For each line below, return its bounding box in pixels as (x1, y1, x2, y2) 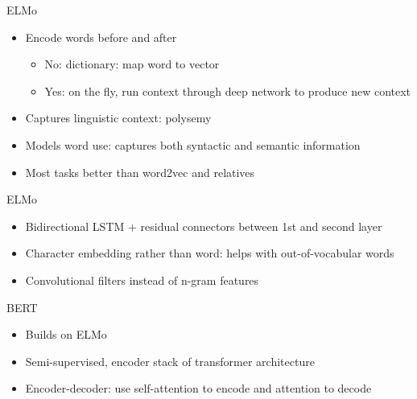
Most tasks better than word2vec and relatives (25, 163, 255, 180)
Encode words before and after (25, 28, 177, 45)
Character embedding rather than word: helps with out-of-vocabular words (25, 245, 394, 261)
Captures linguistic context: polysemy (25, 109, 212, 126)
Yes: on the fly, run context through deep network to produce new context (44, 82, 411, 99)
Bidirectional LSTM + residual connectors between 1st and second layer (25, 217, 382, 234)
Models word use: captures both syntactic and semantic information (25, 136, 361, 153)
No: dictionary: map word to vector (44, 56, 220, 72)
